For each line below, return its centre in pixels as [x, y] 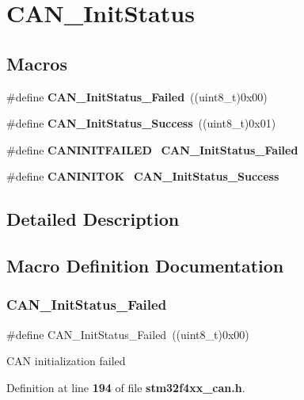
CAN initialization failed [66, 361]
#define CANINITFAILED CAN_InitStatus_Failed [152, 149]
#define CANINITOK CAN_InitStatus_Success [143, 176]
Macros [37, 63]
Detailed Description [93, 219]
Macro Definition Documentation [145, 266]
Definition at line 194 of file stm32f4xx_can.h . [126, 387]
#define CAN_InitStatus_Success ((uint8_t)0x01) [141, 123]
